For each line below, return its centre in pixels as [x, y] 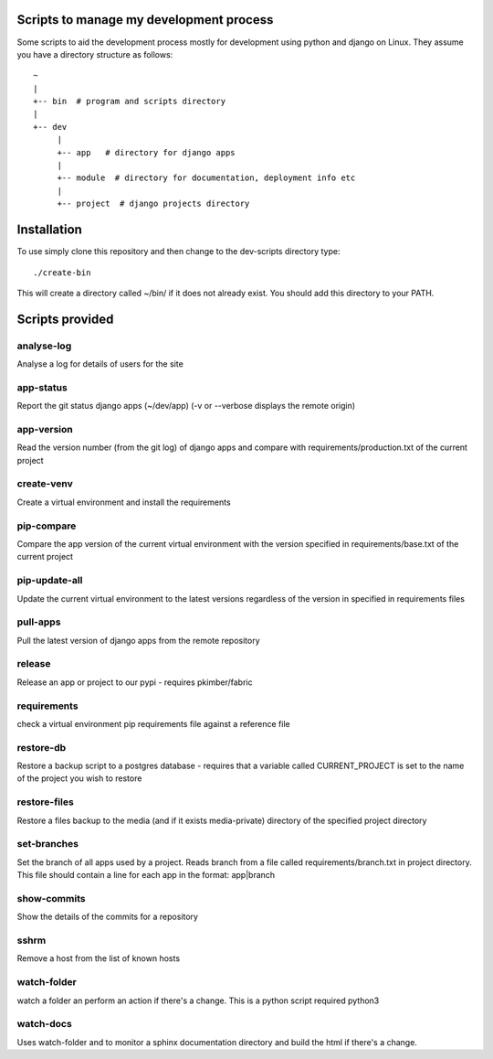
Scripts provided [65, 319]
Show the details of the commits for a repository [107, 917]
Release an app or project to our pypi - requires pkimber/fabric [135, 682]
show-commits [51, 898]
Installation [49, 230]
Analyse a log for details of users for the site [100, 364]
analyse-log [44, 346]
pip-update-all [50, 581]
